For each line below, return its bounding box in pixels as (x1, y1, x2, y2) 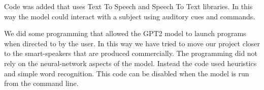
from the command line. (4, 78, 79, 88)
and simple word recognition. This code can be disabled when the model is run (4, 68, 249, 78)
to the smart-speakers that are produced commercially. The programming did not (4, 48, 258, 58)
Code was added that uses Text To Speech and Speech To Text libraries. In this (4, 1, 253, 11)
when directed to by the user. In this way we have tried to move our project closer (4, 38, 260, 48)
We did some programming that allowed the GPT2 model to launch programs (4, 28, 246, 39)
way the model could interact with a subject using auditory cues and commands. (4, 11, 255, 21)
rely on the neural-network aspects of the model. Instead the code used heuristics (4, 57, 257, 68)
